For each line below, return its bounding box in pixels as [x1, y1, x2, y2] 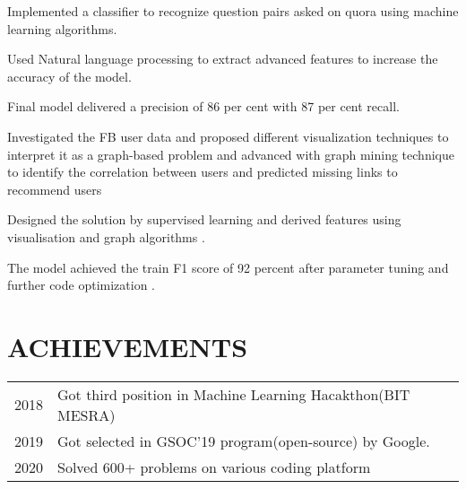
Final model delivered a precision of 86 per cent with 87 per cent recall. [7, 97, 400, 116]
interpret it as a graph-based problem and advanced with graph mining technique [7, 144, 454, 163]
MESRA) [57, 404, 116, 425]
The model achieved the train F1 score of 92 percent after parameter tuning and [7, 258, 449, 276]
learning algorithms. [7, 19, 117, 38]
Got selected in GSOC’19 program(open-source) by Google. [57, 430, 430, 451]
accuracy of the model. [7, 66, 132, 85]
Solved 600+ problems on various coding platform [57, 456, 371, 477]
